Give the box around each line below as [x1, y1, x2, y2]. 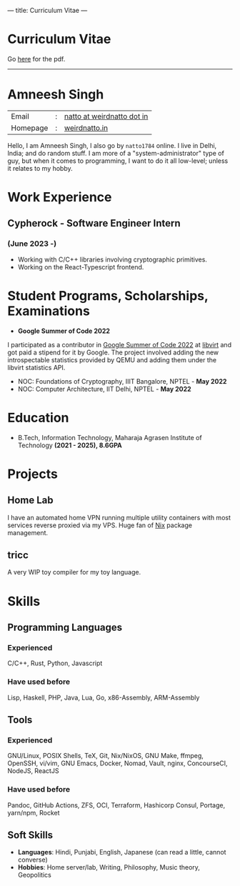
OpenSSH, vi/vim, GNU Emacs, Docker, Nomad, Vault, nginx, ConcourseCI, [7, 759, 228, 767]
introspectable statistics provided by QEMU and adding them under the [7, 355, 216, 364]
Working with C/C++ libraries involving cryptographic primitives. [17, 255, 207, 264]
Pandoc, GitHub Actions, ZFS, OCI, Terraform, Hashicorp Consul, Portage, [7, 800, 226, 810]
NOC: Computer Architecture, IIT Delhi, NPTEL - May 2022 [17, 384, 191, 393]
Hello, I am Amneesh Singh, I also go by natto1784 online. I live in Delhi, [7, 141, 217, 149]
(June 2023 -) [7, 239, 57, 249]
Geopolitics [17, 871, 51, 880]
